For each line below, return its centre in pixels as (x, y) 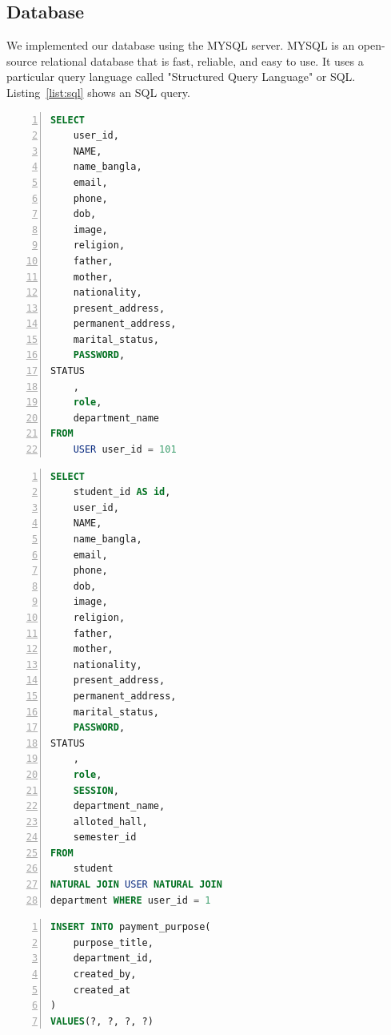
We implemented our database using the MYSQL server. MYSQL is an (181, 45)
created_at (102, 990)
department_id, (113, 958)
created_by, (105, 975)
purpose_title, (113, 942)
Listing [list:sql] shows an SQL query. (98, 92)
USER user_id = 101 (125, 450)
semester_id (105, 838)
